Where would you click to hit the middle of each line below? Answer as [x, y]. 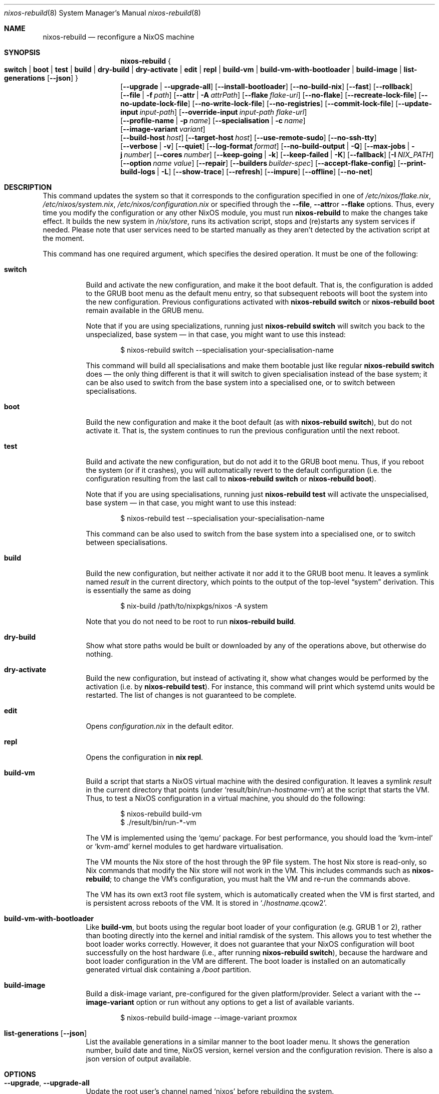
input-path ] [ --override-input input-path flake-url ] [223, 112]
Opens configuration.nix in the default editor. [160, 726]
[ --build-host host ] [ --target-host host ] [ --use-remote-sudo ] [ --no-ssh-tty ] [249, 138]
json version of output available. [139, 1059]
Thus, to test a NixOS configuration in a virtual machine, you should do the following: [226, 798]
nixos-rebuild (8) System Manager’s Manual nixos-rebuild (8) [102, 13]
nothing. [99, 654]
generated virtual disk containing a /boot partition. [169, 970]
